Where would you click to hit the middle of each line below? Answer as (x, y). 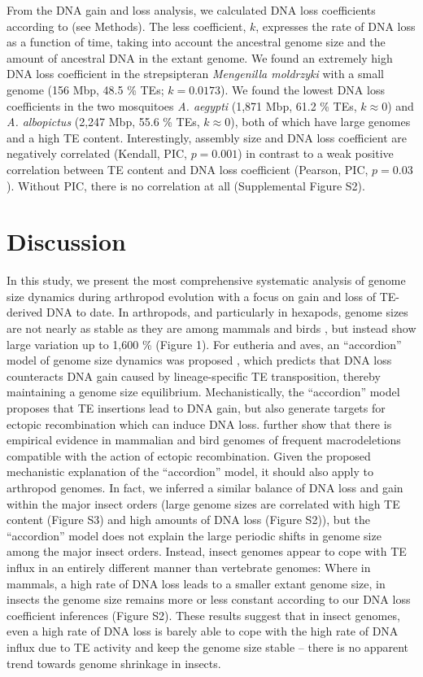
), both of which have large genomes (321, 122)
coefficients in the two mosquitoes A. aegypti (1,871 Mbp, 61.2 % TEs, (182, 105)
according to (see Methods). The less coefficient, (126, 26)
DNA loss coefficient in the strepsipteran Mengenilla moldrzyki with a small (195, 74)
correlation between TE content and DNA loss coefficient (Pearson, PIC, (188, 169)
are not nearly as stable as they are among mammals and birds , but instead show (211, 328)
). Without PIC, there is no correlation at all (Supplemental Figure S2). (186, 185)
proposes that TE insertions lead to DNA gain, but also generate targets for (196, 408)
